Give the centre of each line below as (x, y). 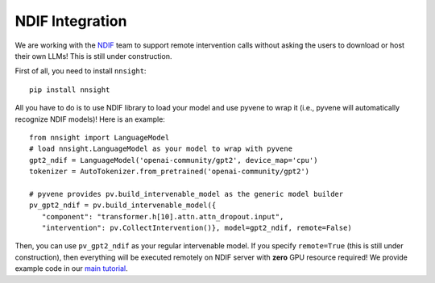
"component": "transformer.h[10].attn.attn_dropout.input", (163, 216)
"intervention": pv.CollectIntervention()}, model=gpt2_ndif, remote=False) (197, 228)
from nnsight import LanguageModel (99, 137)
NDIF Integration (71, 21)
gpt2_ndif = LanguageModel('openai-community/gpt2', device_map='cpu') (174, 160)
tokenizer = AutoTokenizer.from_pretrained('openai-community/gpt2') (170, 172)
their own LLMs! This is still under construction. (93, 56)
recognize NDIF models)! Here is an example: (90, 119)
